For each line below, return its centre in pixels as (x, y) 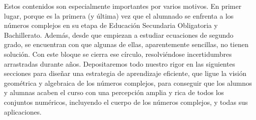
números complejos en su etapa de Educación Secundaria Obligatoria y (111, 25)
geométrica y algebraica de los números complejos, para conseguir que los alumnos (128, 83)
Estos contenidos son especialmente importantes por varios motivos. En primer (123, 6)
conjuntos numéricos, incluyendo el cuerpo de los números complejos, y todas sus (126, 102)
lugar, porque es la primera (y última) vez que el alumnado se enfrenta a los (119, 15)
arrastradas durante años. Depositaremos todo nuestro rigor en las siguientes (120, 63)
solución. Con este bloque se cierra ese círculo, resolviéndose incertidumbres (118, 54)
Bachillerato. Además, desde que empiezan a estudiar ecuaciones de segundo (119, 35)
